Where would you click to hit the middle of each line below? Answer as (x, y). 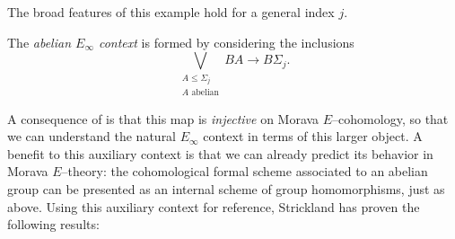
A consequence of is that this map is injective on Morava (163, 118)
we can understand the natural (92, 136)
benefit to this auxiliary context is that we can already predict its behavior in (220, 153)
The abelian (39, 42)
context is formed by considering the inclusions (226, 42)
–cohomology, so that (390, 118)
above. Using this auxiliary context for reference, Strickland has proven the (214, 206)
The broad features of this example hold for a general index (171, 12)
